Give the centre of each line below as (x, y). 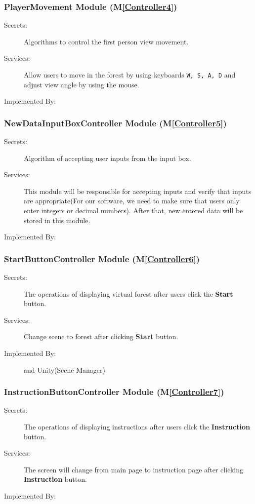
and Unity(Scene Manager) (64, 369)
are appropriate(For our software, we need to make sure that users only (132, 201)
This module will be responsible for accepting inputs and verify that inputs (138, 191)
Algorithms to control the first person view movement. (106, 41)
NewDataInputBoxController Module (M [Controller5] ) (115, 123)
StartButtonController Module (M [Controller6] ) (102, 258)
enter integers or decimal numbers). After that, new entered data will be (133, 211)
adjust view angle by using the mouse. (82, 84)
